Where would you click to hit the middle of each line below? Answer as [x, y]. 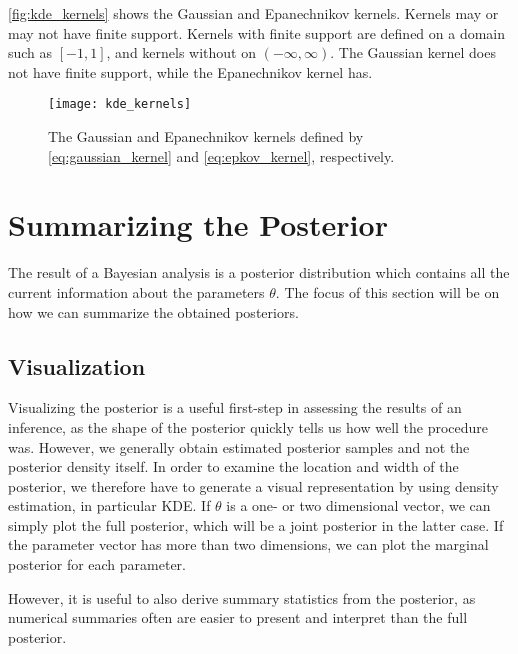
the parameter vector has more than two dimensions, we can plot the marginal [248, 544]
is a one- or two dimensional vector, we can [358, 505]
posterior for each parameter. [97, 564]
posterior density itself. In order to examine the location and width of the [233, 466]
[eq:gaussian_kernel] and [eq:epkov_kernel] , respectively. [221, 155]
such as [30, 52]
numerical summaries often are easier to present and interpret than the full [238, 617]
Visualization [77, 365]
